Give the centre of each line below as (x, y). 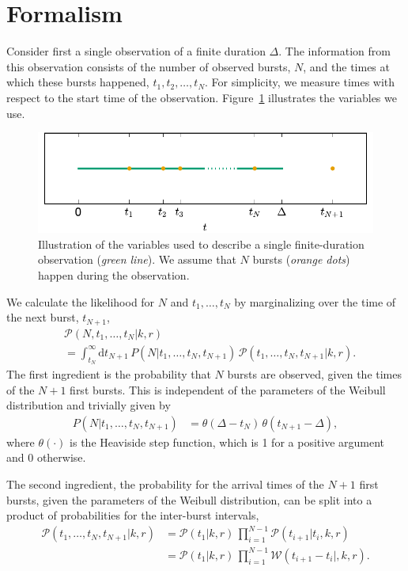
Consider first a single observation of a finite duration (136, 51)
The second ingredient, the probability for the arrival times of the (165, 483)
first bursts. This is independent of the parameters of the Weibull (228, 389)
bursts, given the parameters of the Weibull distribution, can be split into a (189, 499)
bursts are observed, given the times (315, 373)
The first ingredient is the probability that (109, 373)
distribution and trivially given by (89, 405)
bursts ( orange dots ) (301, 259)
